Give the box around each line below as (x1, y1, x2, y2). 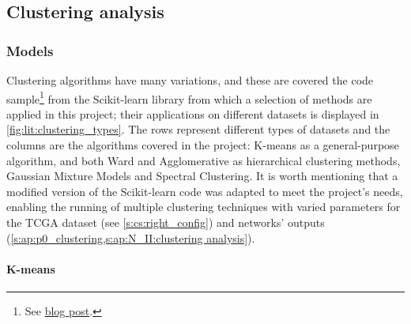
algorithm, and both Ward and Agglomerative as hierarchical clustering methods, (6, 152, 401, 168)
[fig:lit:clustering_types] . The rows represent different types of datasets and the (6, 121, 390, 138)
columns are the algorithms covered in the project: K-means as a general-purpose (6, 137, 399, 153)
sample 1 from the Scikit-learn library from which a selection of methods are (6, 88, 372, 107)
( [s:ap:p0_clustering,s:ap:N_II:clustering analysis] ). (6, 229, 255, 246)
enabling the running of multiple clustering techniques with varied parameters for (6, 198, 401, 215)
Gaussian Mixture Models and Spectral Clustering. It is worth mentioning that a (6, 168, 398, 184)
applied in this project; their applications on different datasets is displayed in (6, 105, 379, 122)
